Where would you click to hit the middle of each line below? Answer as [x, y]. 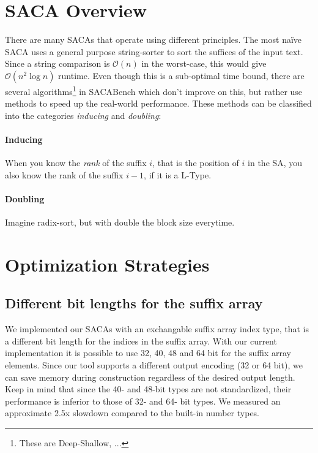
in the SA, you [275, 163]
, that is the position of [196, 163]
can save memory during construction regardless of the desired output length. [150, 377]
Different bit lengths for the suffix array [134, 303]
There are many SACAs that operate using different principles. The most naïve [153, 40]
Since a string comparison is [57, 63]
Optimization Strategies [107, 264]
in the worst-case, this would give [204, 63]
